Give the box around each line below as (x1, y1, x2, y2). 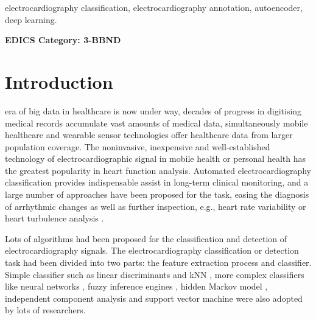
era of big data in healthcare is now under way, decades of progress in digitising (5, 104, 302, 117)
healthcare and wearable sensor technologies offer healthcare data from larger (5, 128, 293, 141)
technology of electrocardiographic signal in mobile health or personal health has (5, 152, 306, 165)
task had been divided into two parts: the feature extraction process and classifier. (5, 256, 312, 269)
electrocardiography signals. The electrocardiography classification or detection (5, 244, 299, 257)
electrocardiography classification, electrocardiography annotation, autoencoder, (5, 1, 303, 13)
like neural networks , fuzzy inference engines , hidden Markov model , (5, 280, 268, 293)
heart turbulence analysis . (5, 212, 104, 224)
